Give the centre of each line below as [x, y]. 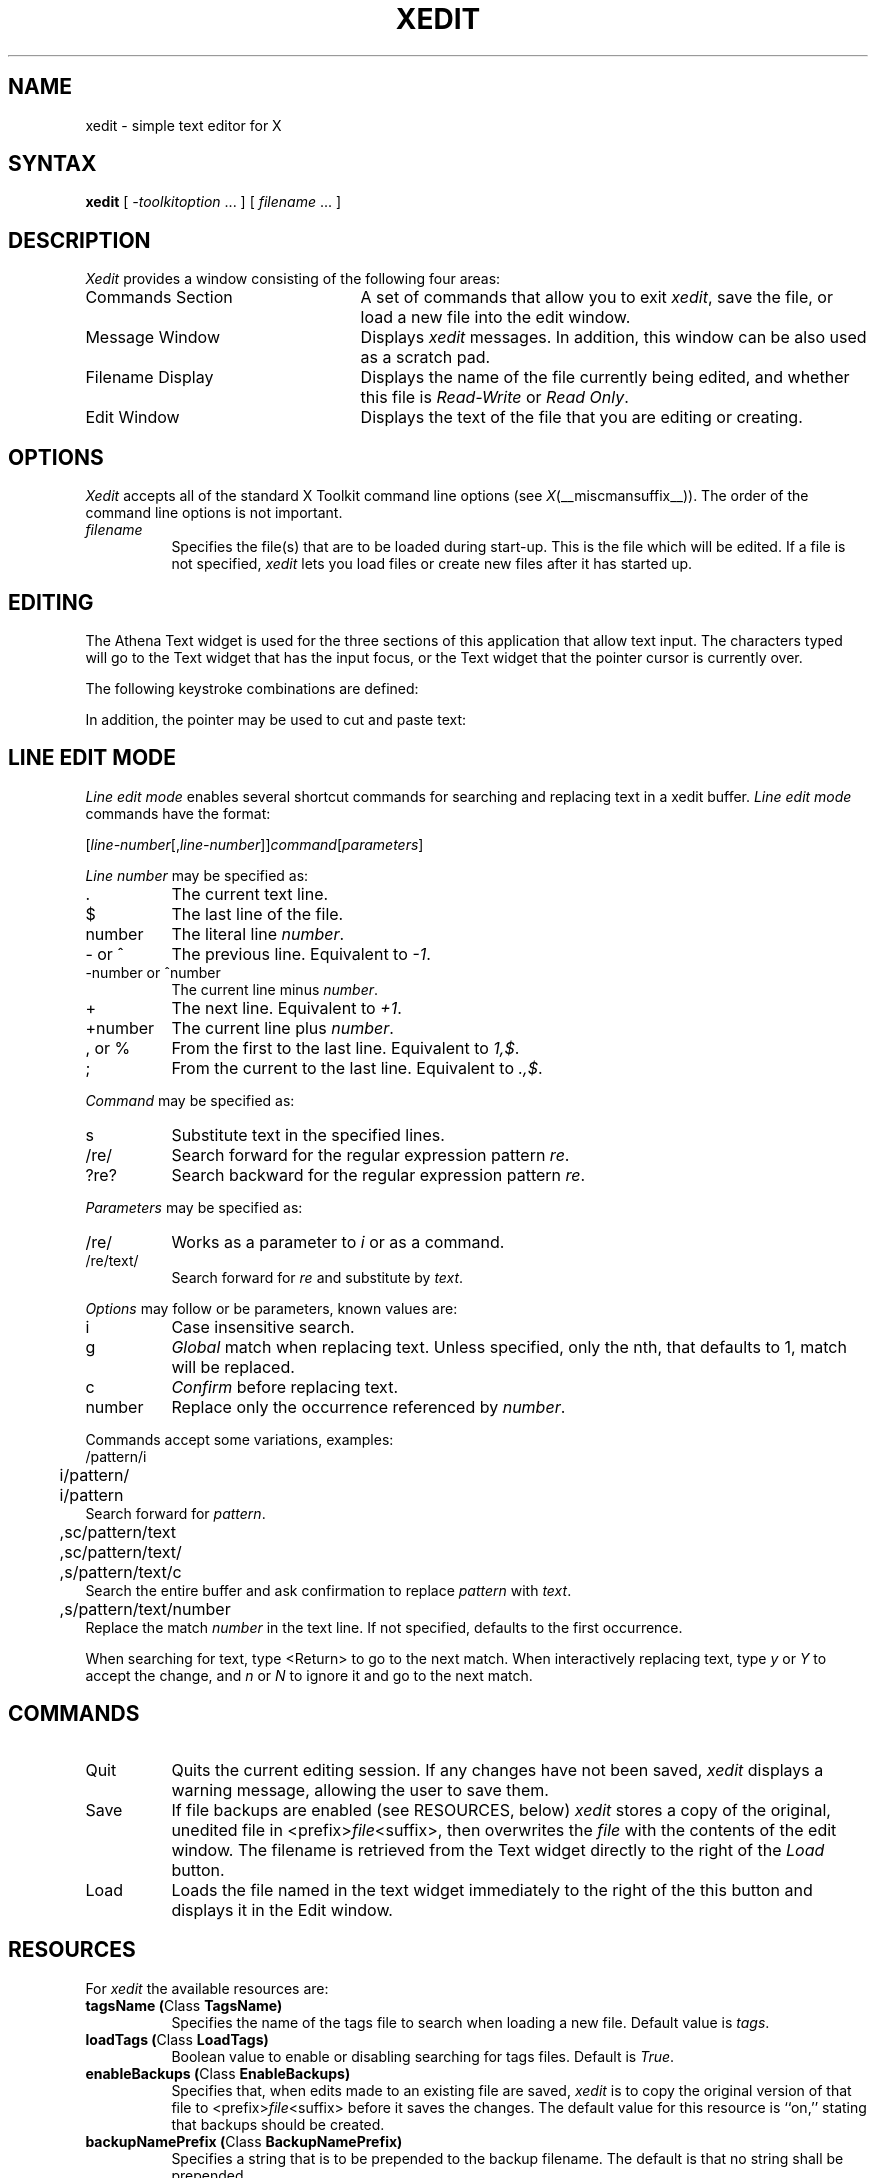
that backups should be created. [278, 2124]
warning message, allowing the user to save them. [360, 1789]
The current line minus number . [275, 989]
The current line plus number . [282, 1027]
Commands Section [159, 297]
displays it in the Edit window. [282, 1909]
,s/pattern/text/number [145, 1608]
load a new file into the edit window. [495, 317]
